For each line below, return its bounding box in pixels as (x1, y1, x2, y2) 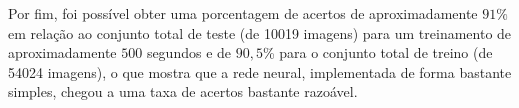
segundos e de (146, 42, 232, 63)
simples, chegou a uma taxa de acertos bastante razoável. (8, 81, 358, 102)
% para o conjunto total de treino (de (262, 42, 493, 63)
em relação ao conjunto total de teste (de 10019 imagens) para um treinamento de (8, 22, 512, 43)
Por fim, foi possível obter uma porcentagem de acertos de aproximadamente (8, 3, 478, 23)
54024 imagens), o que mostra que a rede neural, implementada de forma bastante (8, 61, 512, 82)
